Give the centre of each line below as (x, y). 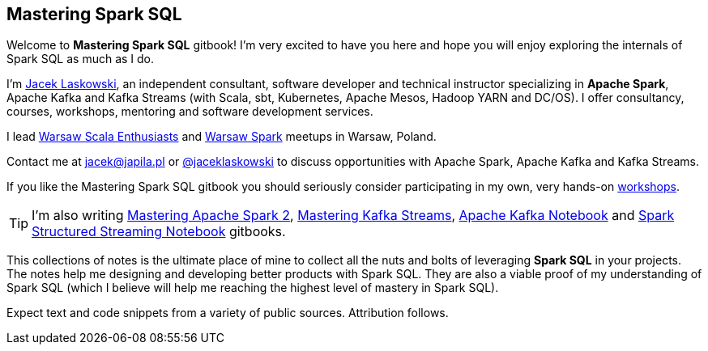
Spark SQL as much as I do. (81, 59)
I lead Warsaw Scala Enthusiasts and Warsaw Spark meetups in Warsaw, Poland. (222, 137)
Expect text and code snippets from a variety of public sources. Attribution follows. (228, 313)
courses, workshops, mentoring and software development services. (190, 112)
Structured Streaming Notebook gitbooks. (159, 232)
